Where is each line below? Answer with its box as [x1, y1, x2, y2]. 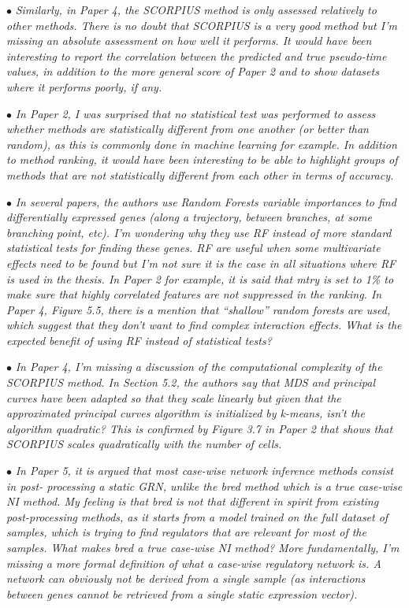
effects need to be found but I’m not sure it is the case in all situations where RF [6, 254, 396, 271]
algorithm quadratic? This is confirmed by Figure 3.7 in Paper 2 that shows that [6, 420, 393, 436]
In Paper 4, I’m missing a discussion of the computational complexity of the [15, 358, 382, 375]
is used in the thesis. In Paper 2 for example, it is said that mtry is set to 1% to [6, 270, 394, 287]
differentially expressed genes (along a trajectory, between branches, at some [6, 209, 372, 225]
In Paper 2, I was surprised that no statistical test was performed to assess [15, 105, 376, 121]
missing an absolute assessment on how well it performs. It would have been [6, 32, 372, 49]
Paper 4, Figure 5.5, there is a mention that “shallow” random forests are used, [6, 301, 391, 317]
